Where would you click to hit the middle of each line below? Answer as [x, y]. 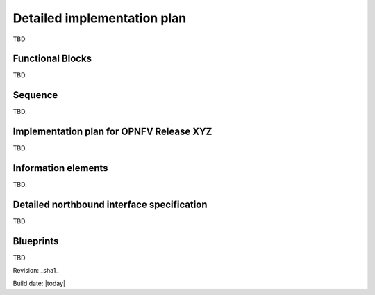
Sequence [35, 95]
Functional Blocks [52, 59]
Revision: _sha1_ [36, 271]
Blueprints [36, 241]
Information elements [60, 168]
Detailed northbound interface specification [110, 204]
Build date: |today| [39, 283]
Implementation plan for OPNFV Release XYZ [112, 132]
